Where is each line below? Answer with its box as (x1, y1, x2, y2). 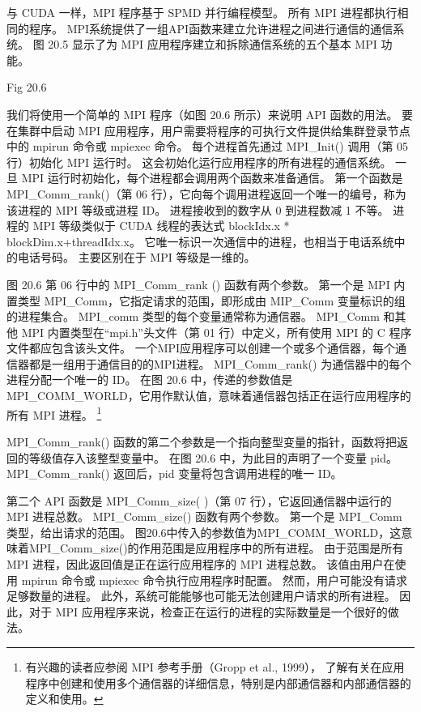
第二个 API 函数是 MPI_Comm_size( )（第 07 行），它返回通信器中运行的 (6, 492, 392, 509)
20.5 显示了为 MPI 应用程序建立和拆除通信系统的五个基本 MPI (48, 36, 377, 53)
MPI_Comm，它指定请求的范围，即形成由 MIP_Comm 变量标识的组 (44, 292, 406, 309)
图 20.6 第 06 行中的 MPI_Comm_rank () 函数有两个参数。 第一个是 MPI (6, 275, 390, 292)
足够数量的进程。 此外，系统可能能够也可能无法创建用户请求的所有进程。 (6, 587, 396, 604)
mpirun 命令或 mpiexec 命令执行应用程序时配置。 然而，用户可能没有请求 (21, 571, 408, 588)
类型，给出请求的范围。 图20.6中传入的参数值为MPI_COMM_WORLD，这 (6, 523, 402, 540)
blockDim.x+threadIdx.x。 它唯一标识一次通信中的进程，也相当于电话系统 (6, 232, 394, 249)
